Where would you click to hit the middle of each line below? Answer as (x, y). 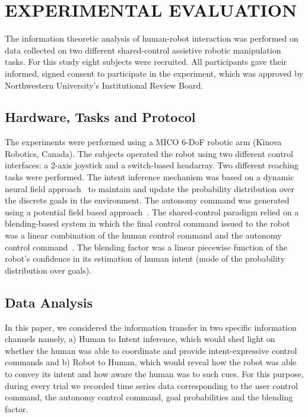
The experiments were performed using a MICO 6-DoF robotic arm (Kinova (143, 142)
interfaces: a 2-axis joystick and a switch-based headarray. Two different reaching (152, 165)
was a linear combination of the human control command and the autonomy (143, 235)
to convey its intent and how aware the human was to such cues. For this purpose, (154, 374)
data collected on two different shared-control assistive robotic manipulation (143, 50)
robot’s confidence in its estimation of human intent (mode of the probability (145, 258)
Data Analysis (49, 302)
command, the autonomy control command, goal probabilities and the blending (149, 397)
